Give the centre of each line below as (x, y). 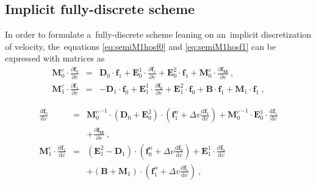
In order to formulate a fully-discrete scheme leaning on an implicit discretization (158, 34)
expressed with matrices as (55, 58)
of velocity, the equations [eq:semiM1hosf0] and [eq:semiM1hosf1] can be (141, 46)
